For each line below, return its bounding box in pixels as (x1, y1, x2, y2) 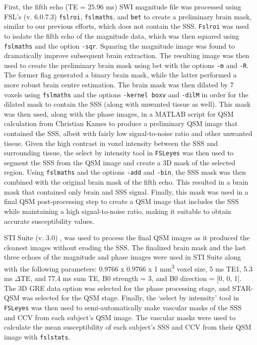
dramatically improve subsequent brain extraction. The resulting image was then (4, 50, 250, 61)
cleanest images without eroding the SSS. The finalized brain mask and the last (4, 242, 246, 252)
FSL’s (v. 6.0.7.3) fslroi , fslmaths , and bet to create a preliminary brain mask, (4, 11, 252, 21)
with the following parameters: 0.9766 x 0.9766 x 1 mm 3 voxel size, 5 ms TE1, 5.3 (4, 262, 253, 274)
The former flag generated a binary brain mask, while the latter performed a (4, 69, 237, 80)
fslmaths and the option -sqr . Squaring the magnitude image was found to (4, 40, 235, 51)
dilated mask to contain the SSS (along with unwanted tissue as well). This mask (4, 99, 251, 109)
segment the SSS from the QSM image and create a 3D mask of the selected (4, 157, 236, 167)
